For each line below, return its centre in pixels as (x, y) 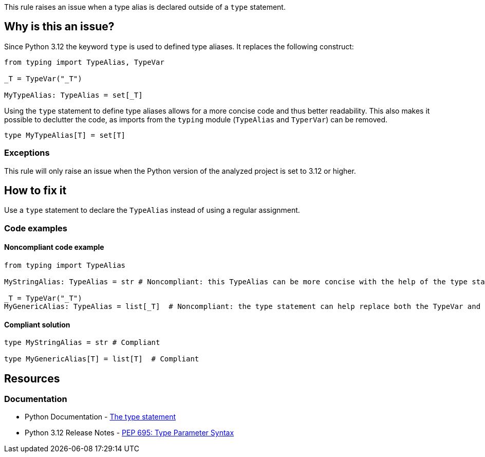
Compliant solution (37, 324)
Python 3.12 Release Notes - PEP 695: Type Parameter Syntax (129, 433)
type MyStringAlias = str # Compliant (82, 343)
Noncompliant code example (54, 247)
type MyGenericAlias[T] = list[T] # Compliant (102, 359)
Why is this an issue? (59, 27)
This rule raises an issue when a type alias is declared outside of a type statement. (145, 7)
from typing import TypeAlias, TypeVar (84, 62)
